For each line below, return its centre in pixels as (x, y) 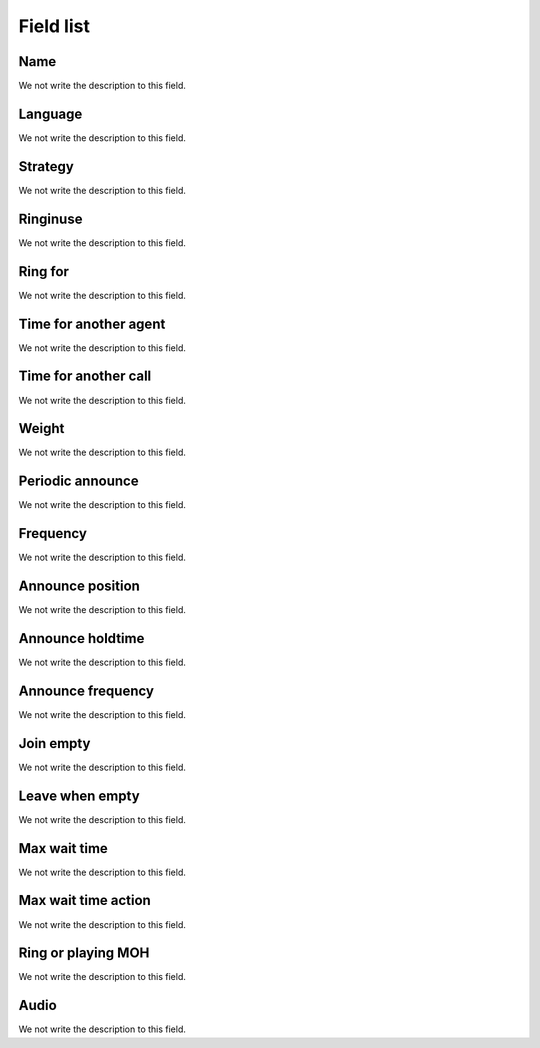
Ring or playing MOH (84, 953)
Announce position (79, 586)
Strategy (46, 166)
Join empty (54, 743)
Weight (41, 428)
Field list (54, 26)
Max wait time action (85, 900)
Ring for (44, 271)
